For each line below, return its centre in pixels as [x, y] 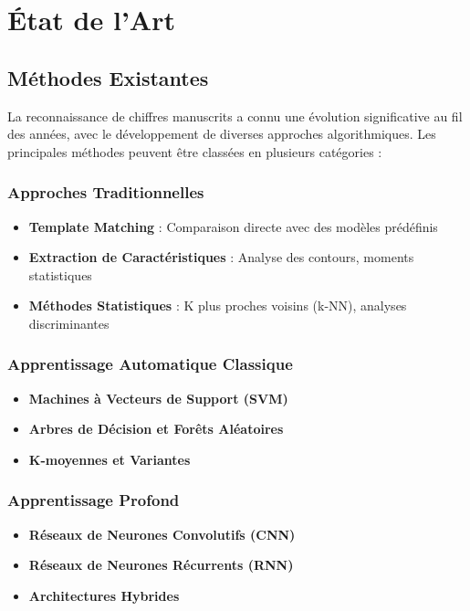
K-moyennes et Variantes [110, 459]
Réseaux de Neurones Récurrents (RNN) [161, 565]
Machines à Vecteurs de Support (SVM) [158, 398]
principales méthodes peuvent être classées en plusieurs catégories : [195, 151]
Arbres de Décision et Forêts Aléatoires [156, 429]
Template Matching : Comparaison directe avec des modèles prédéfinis [233, 226]
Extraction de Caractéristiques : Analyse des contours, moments [221, 257]
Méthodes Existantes [108, 77]
